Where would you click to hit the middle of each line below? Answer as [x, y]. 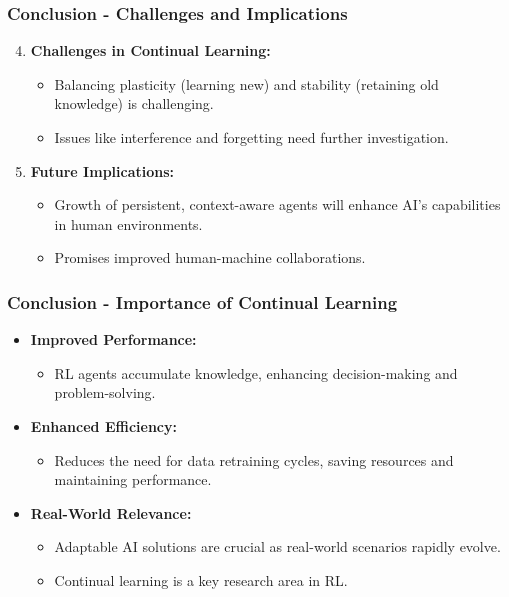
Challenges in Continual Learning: [150, 50]
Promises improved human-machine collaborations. [210, 257]
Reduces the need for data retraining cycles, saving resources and [254, 459]
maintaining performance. [133, 479]
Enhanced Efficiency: [103, 425]
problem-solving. [105, 392]
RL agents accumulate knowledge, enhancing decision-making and [256, 372]
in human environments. [128, 223]
